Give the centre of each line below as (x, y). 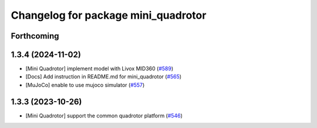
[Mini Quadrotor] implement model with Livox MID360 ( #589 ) (100, 69)
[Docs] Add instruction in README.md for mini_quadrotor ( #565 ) (104, 77)
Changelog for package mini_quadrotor (109, 15)
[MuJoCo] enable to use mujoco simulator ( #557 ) (85, 85)
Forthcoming (35, 36)
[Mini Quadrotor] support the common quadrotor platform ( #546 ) (104, 115)
